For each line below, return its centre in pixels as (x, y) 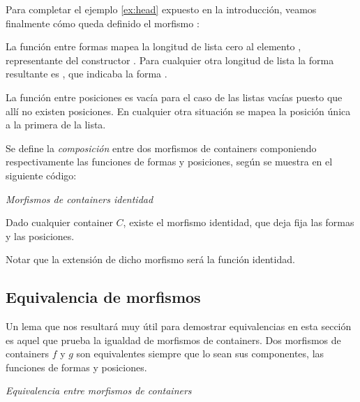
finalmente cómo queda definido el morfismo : (103, 23)
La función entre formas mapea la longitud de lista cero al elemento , (153, 46)
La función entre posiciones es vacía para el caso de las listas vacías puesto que (174, 97)
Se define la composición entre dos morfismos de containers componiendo (161, 148)
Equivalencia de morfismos (103, 297)
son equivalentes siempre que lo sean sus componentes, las (200, 353)
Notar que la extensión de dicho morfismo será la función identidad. (150, 259)
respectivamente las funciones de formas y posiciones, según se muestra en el (169, 162)
